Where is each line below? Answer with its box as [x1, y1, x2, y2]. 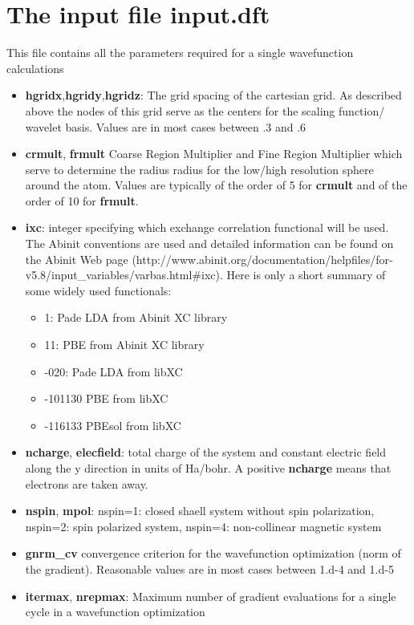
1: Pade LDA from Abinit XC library [44, 309, 228, 326]
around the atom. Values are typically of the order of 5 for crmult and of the [25, 177, 408, 193]
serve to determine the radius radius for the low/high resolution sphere [25, 160, 374, 177]
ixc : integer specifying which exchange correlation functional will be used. [25, 219, 389, 236]
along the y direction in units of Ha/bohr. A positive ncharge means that [25, 460, 392, 476]
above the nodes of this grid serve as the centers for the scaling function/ [25, 102, 385, 119]
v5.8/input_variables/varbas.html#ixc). [25, 266, 223, 283]
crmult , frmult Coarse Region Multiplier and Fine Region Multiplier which [25, 145, 403, 162]
